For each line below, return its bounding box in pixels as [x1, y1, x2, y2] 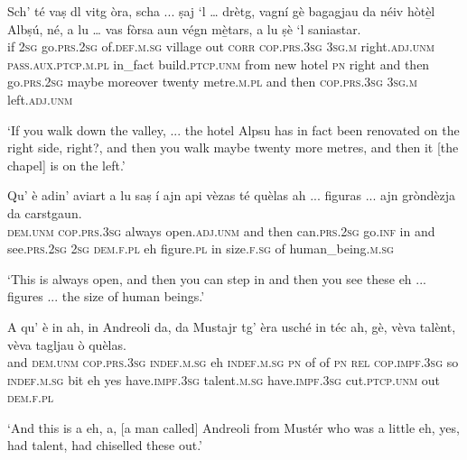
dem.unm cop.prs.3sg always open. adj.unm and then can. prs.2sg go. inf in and [7, 221, 435, 240]
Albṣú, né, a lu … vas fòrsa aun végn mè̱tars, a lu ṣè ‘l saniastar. [7, 19, 361, 38]
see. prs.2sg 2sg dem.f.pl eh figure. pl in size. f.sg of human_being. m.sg [7, 239, 394, 258]
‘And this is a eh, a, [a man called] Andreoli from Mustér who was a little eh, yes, [7, 418, 460, 437]
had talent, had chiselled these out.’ [7, 436, 202, 455]
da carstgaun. [7, 203, 82, 222]
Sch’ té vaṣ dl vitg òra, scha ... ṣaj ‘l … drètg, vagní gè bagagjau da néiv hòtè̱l [7, 2, 435, 20]
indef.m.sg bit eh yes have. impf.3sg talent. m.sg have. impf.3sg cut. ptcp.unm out [7, 370, 440, 389]
